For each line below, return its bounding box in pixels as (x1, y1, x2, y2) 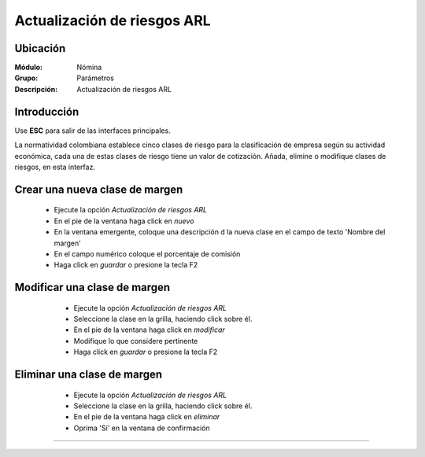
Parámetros (76, 73, 114, 83)
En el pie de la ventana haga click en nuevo (54, 216, 194, 226)
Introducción (14, 105, 79, 118)
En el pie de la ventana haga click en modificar (73, 325, 226, 334)
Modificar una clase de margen (14, 281, 171, 294)
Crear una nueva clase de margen (14, 182, 183, 196)
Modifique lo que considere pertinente (73, 336, 198, 345)
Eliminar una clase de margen (14, 368, 163, 381)
